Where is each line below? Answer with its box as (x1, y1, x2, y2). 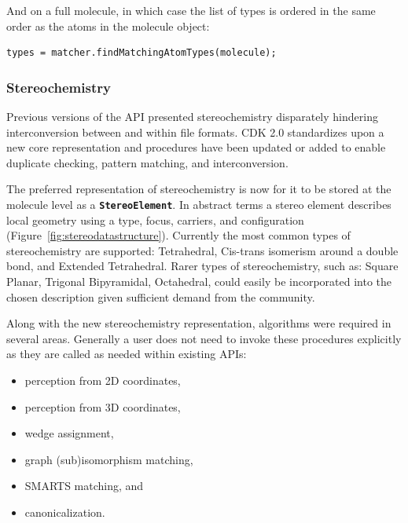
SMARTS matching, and (24, 477, 144, 494)
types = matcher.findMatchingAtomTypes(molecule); (6, 47, 277, 59)
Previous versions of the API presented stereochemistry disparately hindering (6, 108, 378, 124)
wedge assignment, (24, 425, 114, 441)
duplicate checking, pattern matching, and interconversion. (6, 154, 289, 170)
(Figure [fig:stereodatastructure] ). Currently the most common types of (6, 227, 351, 243)
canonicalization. (24, 503, 105, 520)
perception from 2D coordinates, (24, 371, 181, 388)
